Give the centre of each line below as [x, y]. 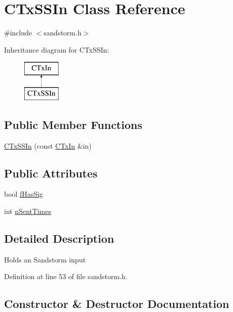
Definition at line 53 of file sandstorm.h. [66, 276]
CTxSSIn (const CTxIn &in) [48, 145]
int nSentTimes [28, 211]
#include [18, 33]
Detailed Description [59, 238]
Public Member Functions [73, 124]
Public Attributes [51, 173]
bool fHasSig [24, 194]
